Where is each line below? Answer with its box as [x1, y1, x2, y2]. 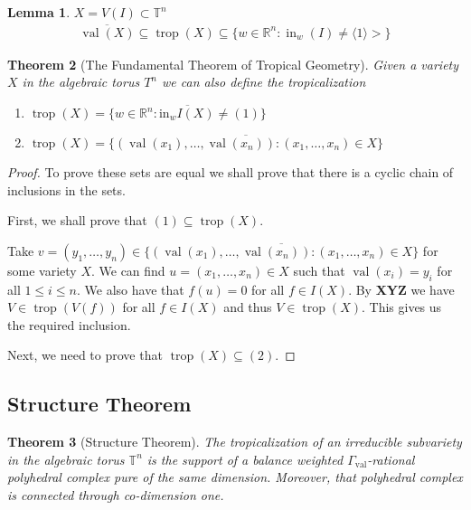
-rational [367, 449, 415, 468]
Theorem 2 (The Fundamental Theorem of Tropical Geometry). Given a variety [7, 54, 459, 73]
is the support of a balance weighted [146, 449, 344, 468]
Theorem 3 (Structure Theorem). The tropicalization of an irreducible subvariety [7, 432, 462, 451]
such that [293, 260, 345, 279]
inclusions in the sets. [7, 180, 126, 199]
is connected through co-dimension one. [7, 485, 224, 504]
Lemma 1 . [7, 3, 71, 21]
